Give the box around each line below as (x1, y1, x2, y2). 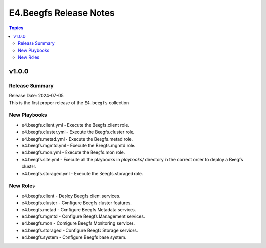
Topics (9, 25, 24, 31)
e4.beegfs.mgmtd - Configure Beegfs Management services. (21, 213, 145, 219)
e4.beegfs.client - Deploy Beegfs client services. (21, 193, 121, 199)
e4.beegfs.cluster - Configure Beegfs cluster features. (21, 200, 132, 206)
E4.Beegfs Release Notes (9, 7, 115, 18)
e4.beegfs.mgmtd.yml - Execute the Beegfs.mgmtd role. (21, 142, 135, 148)
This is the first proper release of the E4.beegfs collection (9, 99, 129, 106)
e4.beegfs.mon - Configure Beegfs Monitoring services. (21, 220, 135, 226)
